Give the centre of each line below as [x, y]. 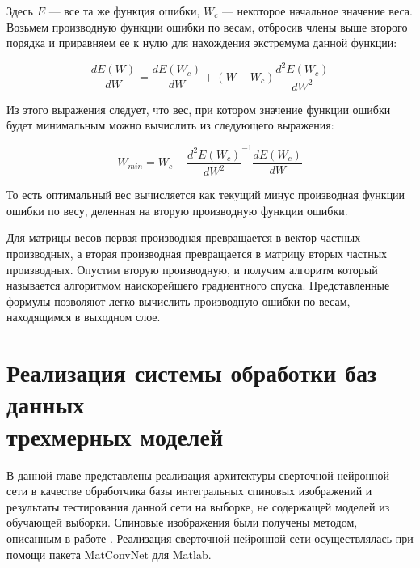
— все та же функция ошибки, [124, 11]
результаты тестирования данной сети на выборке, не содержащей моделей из [198, 506]
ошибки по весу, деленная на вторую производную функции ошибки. [177, 210]
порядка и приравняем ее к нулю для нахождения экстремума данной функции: [202, 42]
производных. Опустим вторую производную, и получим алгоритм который [192, 269]
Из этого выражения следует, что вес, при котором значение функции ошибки [199, 109]
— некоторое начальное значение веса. [317, 11]
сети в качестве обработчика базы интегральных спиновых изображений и [189, 491]
